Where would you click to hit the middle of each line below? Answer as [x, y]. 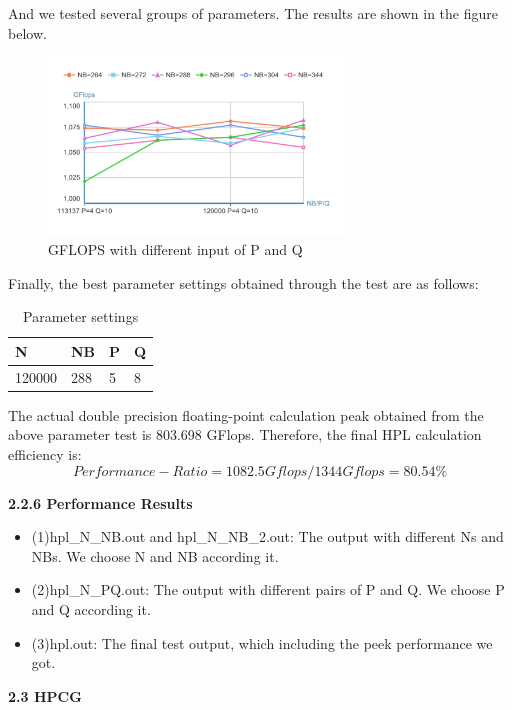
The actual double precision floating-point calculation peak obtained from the [246, 414]
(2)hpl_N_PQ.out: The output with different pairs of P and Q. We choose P [268, 589]
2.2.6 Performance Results [100, 502]
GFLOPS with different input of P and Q [175, 249]
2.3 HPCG [45, 695]
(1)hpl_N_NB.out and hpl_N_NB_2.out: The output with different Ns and [267, 536]
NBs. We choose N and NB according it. [155, 555]
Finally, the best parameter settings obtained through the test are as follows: [243, 282]
